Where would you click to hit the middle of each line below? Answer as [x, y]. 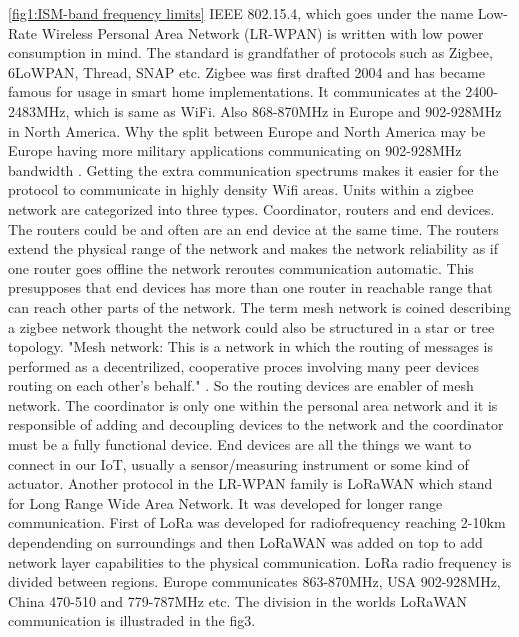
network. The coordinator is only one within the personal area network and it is [253, 404]
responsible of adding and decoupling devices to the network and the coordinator [256, 424]
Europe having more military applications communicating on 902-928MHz [235, 150]
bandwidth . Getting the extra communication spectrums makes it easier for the [253, 169]
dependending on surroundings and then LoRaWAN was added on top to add [245, 542]
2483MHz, [39, 110]
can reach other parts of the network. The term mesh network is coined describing [259, 306]
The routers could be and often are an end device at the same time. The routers [253, 228]
